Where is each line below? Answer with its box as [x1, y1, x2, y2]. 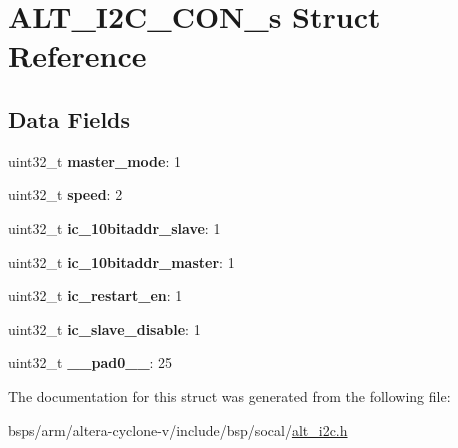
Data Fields [8, 103, 131, 134]
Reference [8, 35, 147, 76]
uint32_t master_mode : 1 [8, 150, 181, 171]
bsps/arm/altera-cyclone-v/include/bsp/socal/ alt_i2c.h [8, 419, 348, 440]
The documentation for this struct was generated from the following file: [8, 385, 451, 406]
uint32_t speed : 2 [8, 184, 123, 205]
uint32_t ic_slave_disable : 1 [8, 318, 201, 339]
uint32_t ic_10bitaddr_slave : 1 [8, 217, 221, 238]
